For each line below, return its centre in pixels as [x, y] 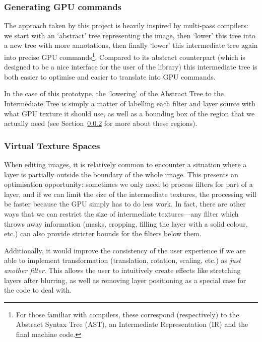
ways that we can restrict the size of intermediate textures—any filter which [121, 214]
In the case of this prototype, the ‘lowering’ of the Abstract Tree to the [114, 93]
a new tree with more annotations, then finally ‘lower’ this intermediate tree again [131, 45]
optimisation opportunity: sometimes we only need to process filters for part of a [128, 184]
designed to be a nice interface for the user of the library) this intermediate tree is [131, 67]
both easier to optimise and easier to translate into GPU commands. [110, 76]
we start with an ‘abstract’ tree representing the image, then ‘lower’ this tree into [130, 35]
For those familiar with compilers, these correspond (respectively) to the [127, 314]
